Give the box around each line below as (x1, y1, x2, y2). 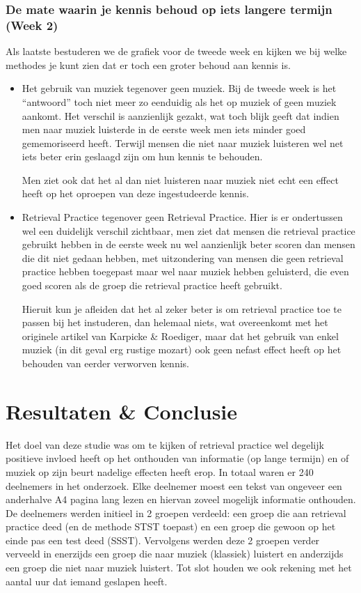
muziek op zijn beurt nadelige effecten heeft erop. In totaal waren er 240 (6, 464, 314, 479)
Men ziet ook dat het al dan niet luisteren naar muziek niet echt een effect (22, 172, 339, 187)
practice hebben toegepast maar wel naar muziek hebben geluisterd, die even (22, 264, 349, 279)
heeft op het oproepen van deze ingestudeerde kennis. (22, 186, 249, 201)
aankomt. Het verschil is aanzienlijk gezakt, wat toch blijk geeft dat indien (22, 108, 339, 123)
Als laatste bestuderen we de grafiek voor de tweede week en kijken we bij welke (6, 44, 347, 59)
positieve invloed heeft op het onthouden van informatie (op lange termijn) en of (6, 451, 349, 465)
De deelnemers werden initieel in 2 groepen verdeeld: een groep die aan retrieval (6, 505, 346, 520)
